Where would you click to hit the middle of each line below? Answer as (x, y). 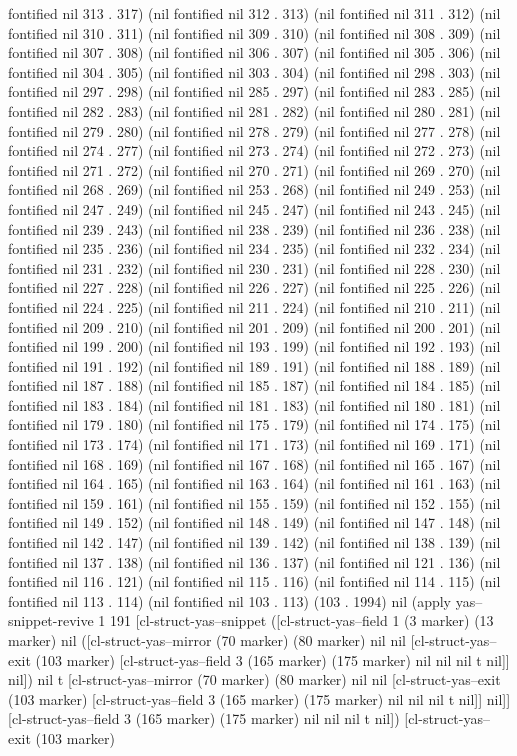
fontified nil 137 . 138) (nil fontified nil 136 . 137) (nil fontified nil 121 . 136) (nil (254, 561)
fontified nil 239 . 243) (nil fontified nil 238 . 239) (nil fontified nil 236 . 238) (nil (254, 228)
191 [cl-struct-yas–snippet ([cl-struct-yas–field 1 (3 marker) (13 (302, 620)
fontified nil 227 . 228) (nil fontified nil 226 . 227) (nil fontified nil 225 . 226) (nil (254, 287)
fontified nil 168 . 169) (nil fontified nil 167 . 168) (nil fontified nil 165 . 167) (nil (254, 463)
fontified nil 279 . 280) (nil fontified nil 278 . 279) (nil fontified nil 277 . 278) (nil (254, 130)
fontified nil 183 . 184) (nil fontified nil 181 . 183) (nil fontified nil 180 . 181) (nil (254, 404)
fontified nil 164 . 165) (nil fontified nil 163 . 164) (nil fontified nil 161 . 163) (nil (254, 483)
